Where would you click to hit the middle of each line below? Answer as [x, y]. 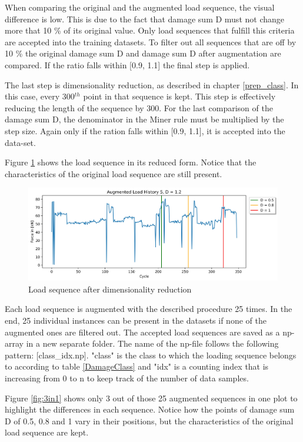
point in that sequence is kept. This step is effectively [179, 96]
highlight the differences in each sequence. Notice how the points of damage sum [150, 409]
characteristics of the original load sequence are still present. [114, 173]
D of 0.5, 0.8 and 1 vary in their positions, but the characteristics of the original [149, 421]
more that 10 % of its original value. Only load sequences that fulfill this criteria [150, 30]
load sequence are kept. [47, 432]
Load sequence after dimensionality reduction [110, 289]
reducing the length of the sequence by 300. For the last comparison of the [139, 107]
